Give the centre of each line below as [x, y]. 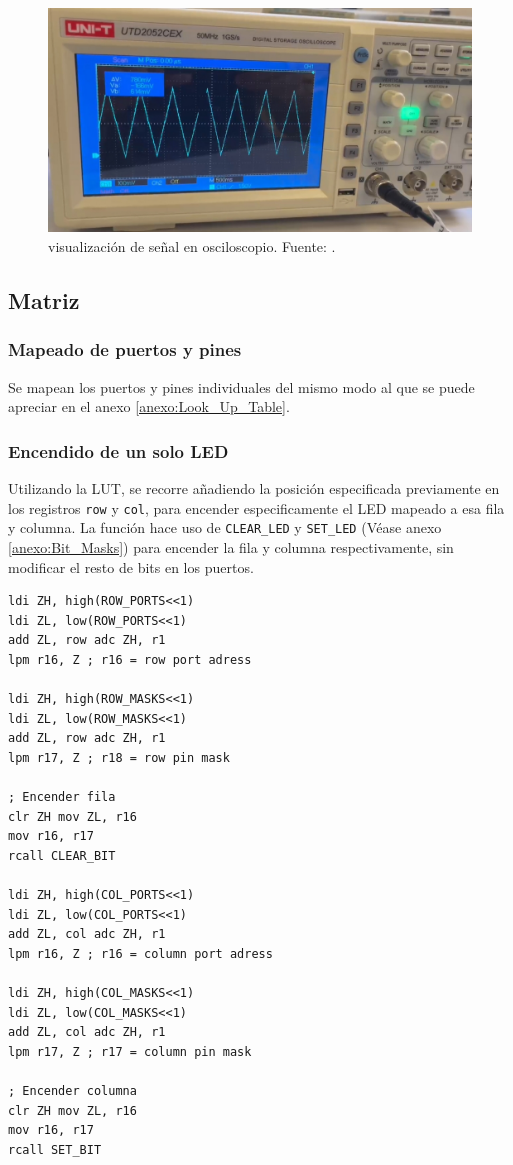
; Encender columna [72, 1090]
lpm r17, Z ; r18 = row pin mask [119, 757]
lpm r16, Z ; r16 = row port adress [130, 659]
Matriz [44, 300]
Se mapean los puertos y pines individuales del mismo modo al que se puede [241, 386]
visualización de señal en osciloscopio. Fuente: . [192, 246]
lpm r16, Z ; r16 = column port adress [140, 953]
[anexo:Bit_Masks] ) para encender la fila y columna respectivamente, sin [231, 546]
